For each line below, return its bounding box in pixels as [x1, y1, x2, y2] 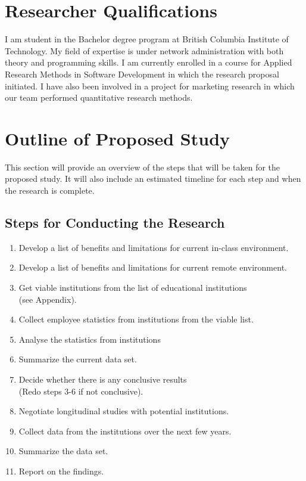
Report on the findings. [18, 464, 104, 477]
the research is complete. [5, 184, 95, 196]
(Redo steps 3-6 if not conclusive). [18, 384, 143, 397]
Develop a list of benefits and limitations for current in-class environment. [18, 241, 289, 253]
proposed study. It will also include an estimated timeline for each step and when [5, 172, 301, 185]
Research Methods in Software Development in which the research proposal [5, 67, 279, 80]
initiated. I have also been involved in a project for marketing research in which [5, 79, 295, 92]
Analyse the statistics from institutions [18, 333, 161, 345]
